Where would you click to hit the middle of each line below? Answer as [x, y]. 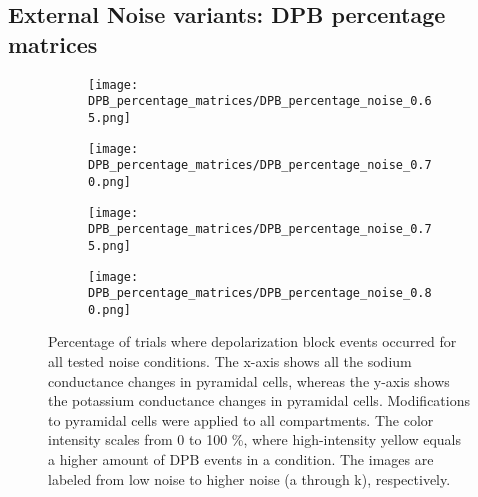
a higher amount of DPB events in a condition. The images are [241, 459]
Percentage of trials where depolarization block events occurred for [252, 341]
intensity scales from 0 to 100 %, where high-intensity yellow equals [255, 439]
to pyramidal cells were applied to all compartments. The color [241, 419]
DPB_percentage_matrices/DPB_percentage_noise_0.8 [260, 293]
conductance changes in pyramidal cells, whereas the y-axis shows [249, 380]
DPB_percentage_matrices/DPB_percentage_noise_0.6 [260, 101]
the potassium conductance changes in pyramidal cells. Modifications [259, 400]
